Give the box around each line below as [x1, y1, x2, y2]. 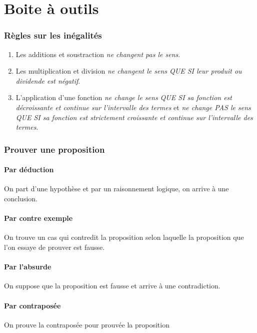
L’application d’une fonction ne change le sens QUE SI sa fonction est [15, 92, 232, 103]
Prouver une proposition [4, 143, 105, 155]
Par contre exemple [4, 213, 73, 223]
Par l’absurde [4, 261, 51, 272]
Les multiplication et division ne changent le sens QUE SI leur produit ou [15, 66, 242, 76]
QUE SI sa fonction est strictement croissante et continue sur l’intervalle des [15, 112, 253, 122]
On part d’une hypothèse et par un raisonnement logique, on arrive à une [4, 183, 229, 194]
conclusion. [4, 193, 37, 203]
